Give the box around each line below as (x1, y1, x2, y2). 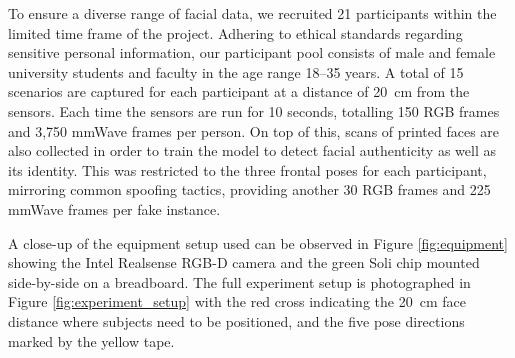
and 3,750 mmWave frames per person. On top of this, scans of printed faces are (8, 120, 500, 141)
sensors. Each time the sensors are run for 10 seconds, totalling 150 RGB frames (8, 100, 500, 121)
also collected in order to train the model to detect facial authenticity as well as (8, 140, 496, 161)
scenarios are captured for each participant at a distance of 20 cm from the (8, 81, 470, 102)
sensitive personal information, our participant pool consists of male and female (8, 42, 496, 63)
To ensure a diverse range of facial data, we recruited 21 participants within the (8, 3, 497, 23)
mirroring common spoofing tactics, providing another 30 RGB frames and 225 (8, 179, 491, 200)
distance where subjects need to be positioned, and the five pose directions (8, 310, 465, 331)
